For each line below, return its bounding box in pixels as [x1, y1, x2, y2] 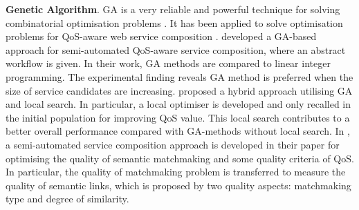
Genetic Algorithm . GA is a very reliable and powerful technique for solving [6, 2, 340, 16]
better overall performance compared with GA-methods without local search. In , [6, 124, 350, 138]
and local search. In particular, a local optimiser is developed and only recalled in [6, 97, 351, 111]
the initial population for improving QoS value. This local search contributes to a [6, 110, 350, 124]
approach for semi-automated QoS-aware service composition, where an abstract [6, 42, 346, 57]
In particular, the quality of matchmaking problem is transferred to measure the [6, 164, 346, 179]
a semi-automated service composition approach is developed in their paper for [6, 137, 340, 151]
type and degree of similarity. [6, 191, 129, 206]
